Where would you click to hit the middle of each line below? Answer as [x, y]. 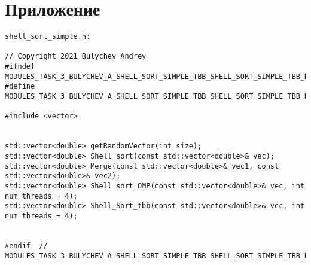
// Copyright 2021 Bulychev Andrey [76, 57]
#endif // [26, 246]
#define [20, 86]
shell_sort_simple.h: [48, 37]
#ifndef [20, 67]
